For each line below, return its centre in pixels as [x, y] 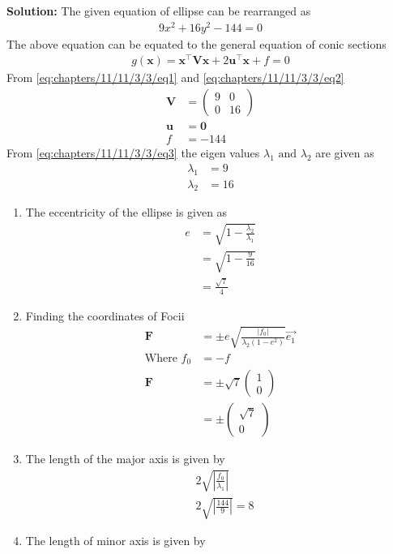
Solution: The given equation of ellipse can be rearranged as [159, 11]
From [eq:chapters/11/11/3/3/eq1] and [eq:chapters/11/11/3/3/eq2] [175, 77]
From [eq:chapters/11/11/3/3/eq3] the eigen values [133, 153]
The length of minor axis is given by [115, 541]
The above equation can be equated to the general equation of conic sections [196, 43]
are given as [345, 153]
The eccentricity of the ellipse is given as [126, 212]
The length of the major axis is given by [125, 459]
